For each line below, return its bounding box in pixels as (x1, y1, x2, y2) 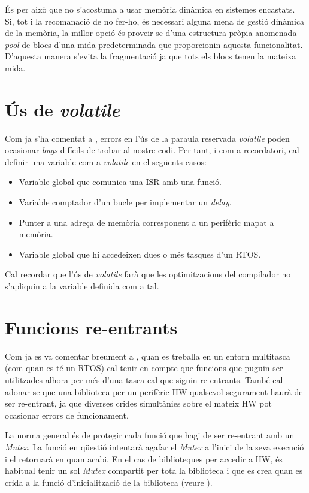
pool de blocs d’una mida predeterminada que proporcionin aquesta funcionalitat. (5, 38, 303, 50)
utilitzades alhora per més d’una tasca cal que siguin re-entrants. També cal (5, 373, 283, 386)
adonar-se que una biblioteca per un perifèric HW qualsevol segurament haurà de (5, 385, 303, 398)
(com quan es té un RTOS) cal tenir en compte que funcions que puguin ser (5, 361, 283, 374)
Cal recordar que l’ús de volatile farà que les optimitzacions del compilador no (5, 268, 291, 280)
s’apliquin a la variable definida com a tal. (5, 280, 159, 292)
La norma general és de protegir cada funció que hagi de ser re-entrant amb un (5, 429, 295, 441)
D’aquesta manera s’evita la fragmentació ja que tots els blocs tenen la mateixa (5, 50, 296, 62)
